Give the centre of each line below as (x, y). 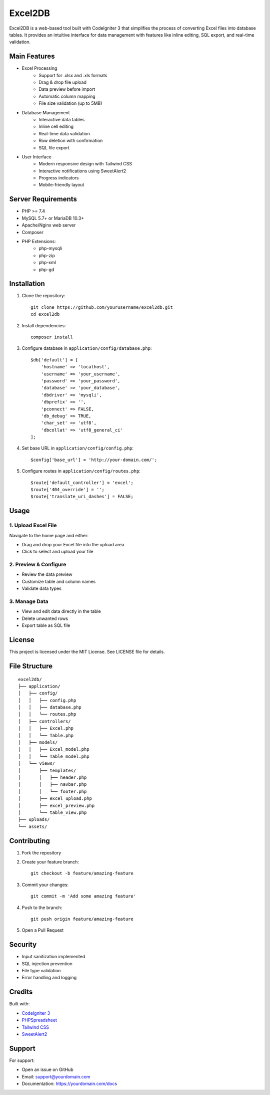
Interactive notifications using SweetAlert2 (82, 171)
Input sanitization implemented (53, 957)
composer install (52, 337)
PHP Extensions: (39, 241)
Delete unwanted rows (45, 618)
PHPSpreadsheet (39, 1020)
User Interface (37, 157)
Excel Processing (39, 68)
